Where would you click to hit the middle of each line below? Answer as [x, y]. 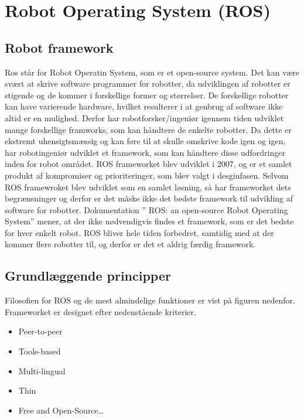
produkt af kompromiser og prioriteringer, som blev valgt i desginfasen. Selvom [147, 175]
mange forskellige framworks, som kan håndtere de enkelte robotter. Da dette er [148, 129]
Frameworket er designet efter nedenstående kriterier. [100, 311]
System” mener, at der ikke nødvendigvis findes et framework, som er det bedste [149, 221]
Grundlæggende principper [88, 276]
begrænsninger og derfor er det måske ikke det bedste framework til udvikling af [149, 198]
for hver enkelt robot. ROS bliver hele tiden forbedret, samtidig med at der [139, 232]
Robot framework [59, 47]
